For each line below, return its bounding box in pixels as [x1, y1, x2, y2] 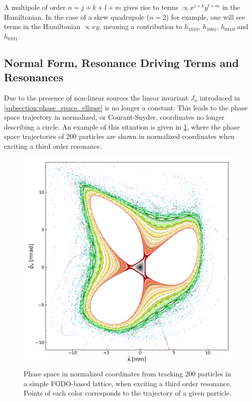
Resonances [4, 69, 63, 85]
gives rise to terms [123, 2, 179, 12]
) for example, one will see [166, 11, 245, 22]
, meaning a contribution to [99, 21, 182, 32]
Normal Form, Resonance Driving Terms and [4, 55, 239, 70]
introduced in [199, 92, 240, 102]
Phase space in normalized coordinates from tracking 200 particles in [24, 368, 231, 379]
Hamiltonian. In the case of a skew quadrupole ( [4, 11, 150, 22]
